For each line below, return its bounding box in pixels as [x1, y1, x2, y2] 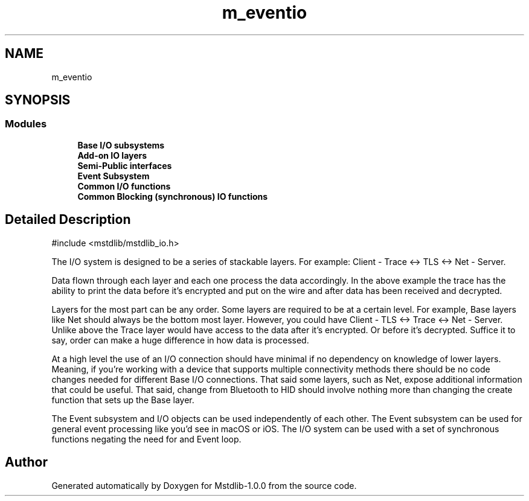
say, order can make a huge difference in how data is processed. [51, 334, 309, 345]
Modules [5, 118, 47, 130]
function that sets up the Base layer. [51, 394, 194, 405]
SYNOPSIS [5, 92, 71, 108]
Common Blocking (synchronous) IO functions [77, 191, 268, 202]
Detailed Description [5, 212, 131, 228]
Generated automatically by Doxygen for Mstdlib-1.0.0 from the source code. [51, 480, 357, 491]
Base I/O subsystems [77, 139, 165, 150]
